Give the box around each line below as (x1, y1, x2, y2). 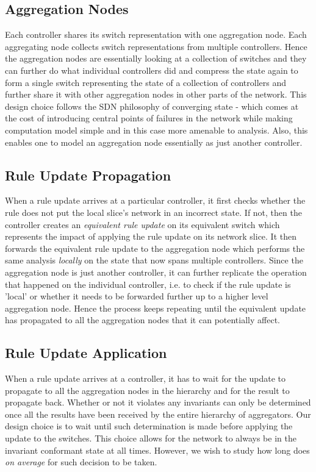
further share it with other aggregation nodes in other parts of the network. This (5, 88, 307, 101)
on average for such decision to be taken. (5, 456, 157, 468)
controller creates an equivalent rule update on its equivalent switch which (5, 218, 280, 231)
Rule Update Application (5, 343, 167, 362)
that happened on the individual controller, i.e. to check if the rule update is (5, 277, 291, 290)
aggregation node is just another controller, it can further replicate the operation (5, 265, 307, 278)
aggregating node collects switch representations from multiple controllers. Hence (5, 40, 307, 52)
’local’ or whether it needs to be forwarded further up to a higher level (5, 290, 268, 302)
